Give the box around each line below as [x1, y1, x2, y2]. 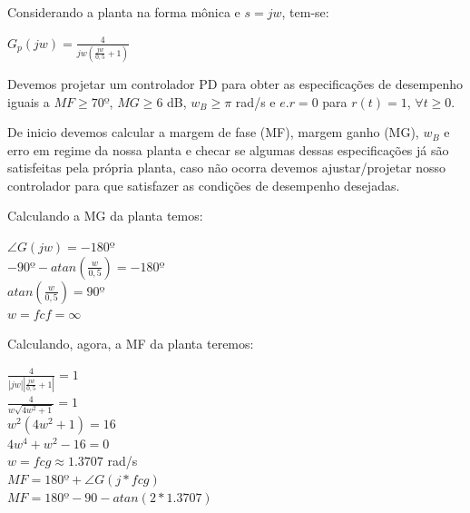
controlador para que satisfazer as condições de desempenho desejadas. [7, 175, 400, 194]
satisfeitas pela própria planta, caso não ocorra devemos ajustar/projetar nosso [7, 158, 446, 177]
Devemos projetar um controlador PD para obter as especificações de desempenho [7, 74, 464, 93]
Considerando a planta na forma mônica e [7, 3, 240, 21]
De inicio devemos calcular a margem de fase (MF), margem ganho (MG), [7, 123, 419, 142]
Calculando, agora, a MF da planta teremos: [7, 334, 254, 353]
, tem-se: [281, 3, 329, 21]
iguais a [7, 92, 50, 111]
